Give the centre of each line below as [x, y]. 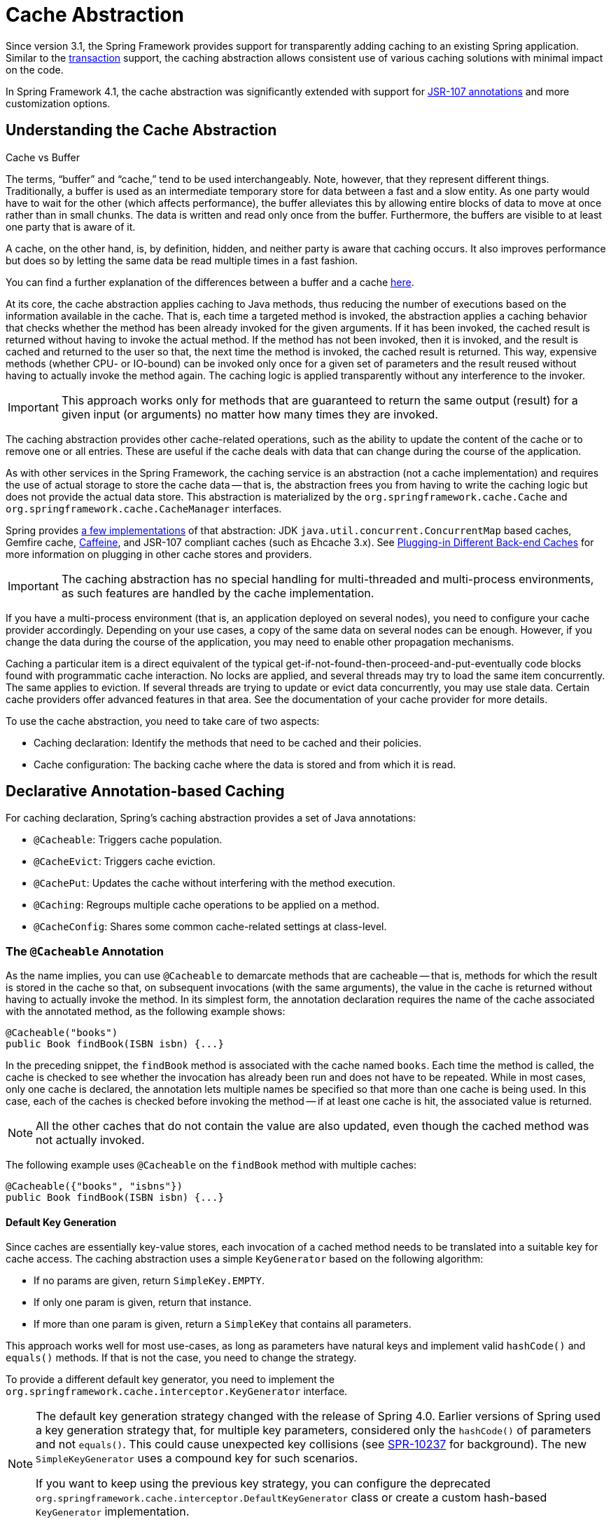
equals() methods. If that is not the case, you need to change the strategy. [181, 1358]
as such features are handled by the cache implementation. [218, 593]
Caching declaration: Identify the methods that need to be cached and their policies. [228, 742]
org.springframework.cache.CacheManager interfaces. [144, 508]
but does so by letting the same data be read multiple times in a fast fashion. [182, 260]
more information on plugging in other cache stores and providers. [159, 554]
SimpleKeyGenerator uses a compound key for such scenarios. [197, 1458]
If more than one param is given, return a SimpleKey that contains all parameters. [223, 1324]
